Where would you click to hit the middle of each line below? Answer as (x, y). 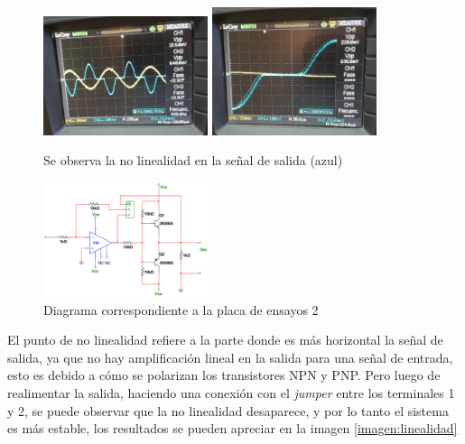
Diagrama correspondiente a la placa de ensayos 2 (181, 309)
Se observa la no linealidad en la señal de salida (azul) (193, 160)
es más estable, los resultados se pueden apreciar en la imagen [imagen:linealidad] (232, 428)
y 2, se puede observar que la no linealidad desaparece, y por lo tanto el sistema (228, 410)
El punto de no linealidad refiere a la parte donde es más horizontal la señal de (225, 340)
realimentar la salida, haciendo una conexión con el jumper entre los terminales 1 (231, 392)
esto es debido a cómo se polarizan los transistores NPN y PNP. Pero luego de (224, 375)
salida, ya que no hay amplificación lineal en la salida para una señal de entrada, (230, 357)
